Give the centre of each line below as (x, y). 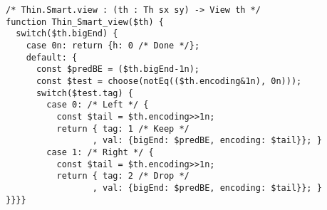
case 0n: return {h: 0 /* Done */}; (113, 45)
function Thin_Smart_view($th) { (85, 22)
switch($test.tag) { (84, 93)
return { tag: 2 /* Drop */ (123, 176)
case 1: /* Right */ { (100, 152)
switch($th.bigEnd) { (67, 34)
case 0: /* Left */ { (98, 105)
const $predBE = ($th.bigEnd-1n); (118, 69)
